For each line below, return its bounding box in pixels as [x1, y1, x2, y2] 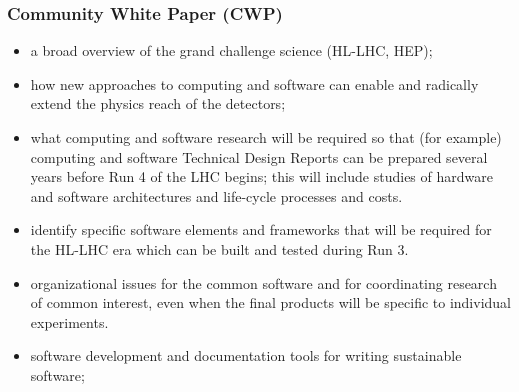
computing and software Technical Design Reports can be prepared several [30, 146, 488, 167]
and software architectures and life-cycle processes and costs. [30, 185, 403, 206]
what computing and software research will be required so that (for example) [30, 127, 502, 147]
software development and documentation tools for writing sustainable [30, 345, 462, 366]
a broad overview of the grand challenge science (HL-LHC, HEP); [30, 40, 433, 61]
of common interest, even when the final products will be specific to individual [30, 292, 512, 313]
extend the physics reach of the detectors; [30, 93, 286, 114]
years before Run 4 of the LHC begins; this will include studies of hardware [30, 166, 493, 187]
